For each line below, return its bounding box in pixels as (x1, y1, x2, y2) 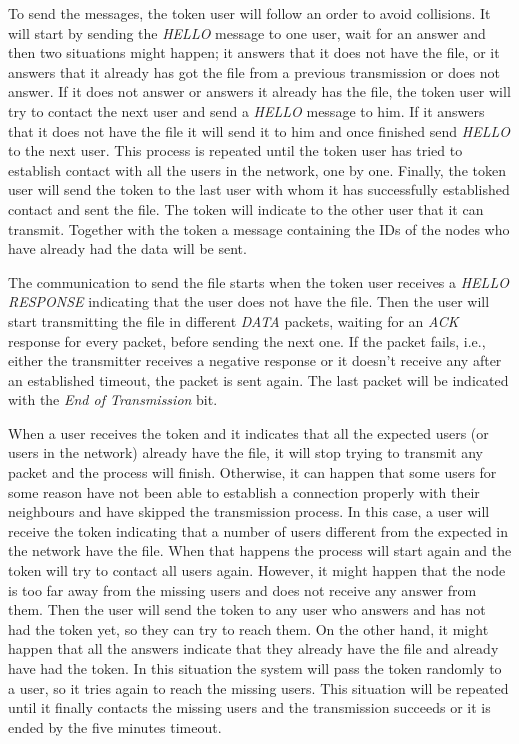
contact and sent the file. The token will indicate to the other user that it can (8, 198, 484, 219)
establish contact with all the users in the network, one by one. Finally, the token (8, 159, 506, 180)
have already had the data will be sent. (8, 238, 247, 259)
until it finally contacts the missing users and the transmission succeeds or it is (8, 697, 491, 718)
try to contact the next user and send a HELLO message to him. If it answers (8, 100, 485, 121)
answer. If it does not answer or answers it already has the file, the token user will (8, 81, 511, 102)
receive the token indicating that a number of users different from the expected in (8, 520, 509, 541)
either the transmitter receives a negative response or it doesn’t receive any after (8, 350, 502, 371)
